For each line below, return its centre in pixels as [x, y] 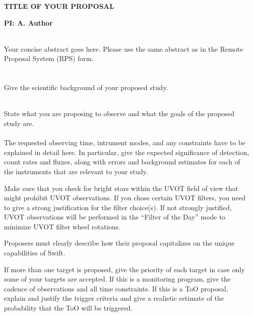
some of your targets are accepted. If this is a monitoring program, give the [117, 279]
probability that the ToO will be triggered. [68, 308]
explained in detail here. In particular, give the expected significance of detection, [127, 152]
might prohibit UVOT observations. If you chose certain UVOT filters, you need [125, 198]
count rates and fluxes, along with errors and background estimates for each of [122, 162]
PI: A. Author [28, 22]
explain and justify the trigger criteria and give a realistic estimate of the [114, 298]
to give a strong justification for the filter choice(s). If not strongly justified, [118, 207]
